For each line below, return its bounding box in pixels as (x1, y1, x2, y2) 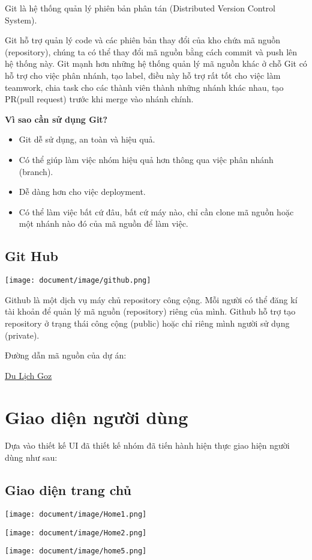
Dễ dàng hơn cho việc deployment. (19, 185, 146, 198)
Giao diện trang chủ (5, 481, 132, 499)
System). (5, 13, 37, 26)
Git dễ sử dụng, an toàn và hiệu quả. (19, 133, 155, 146)
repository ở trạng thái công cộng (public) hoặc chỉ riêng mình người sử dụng (5, 316, 290, 329)
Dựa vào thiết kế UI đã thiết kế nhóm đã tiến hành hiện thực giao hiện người (5, 439, 290, 452)
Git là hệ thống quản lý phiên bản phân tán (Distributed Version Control (5, 2, 275, 14)
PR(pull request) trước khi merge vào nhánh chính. (5, 93, 194, 105)
